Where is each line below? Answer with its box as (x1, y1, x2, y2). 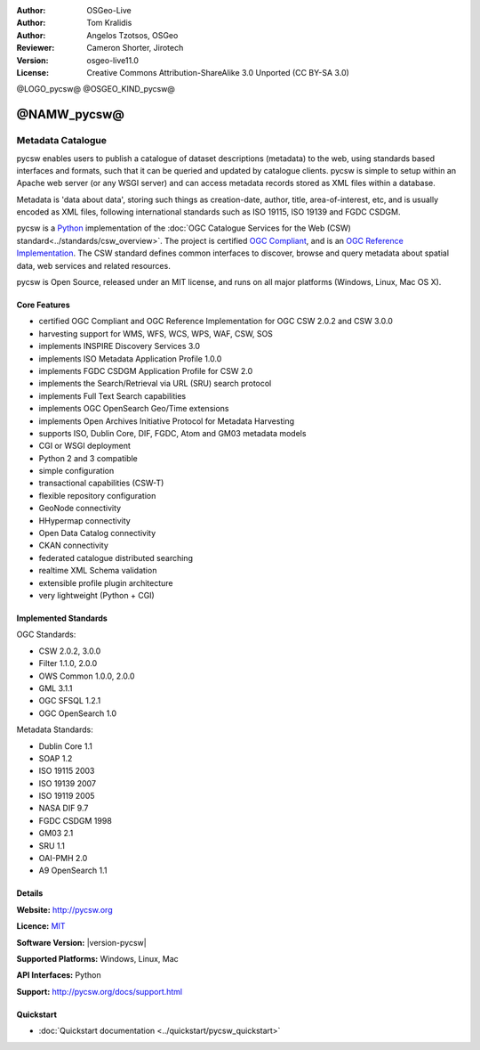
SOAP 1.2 (38, 753, 73, 763)
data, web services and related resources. (16, 260, 171, 271)
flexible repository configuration (38, 490, 156, 501)
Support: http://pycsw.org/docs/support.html (16, 986, 183, 997)
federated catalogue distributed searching (38, 552, 193, 563)
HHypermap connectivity (38, 515, 131, 525)
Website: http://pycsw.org (16, 904, 113, 915)
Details (16, 888, 44, 899)
